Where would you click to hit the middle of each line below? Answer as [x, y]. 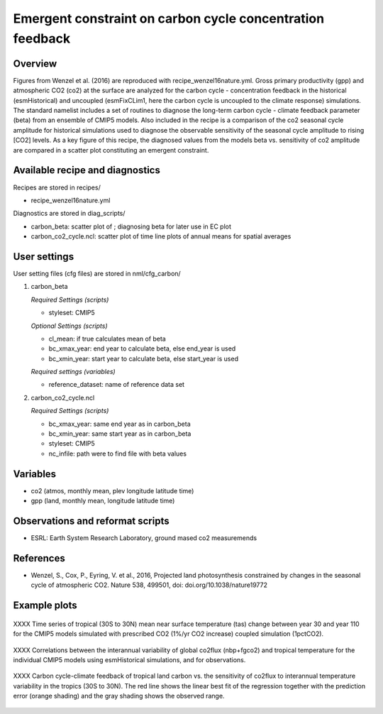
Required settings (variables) [73, 372]
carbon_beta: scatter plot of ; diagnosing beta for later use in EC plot [131, 226]
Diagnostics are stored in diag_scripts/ [69, 214]
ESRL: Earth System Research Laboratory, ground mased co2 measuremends [144, 538]
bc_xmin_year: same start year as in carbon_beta [120, 434]
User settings [44, 257]
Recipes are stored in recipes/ [57, 187]
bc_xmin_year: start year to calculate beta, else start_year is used [144, 358]
